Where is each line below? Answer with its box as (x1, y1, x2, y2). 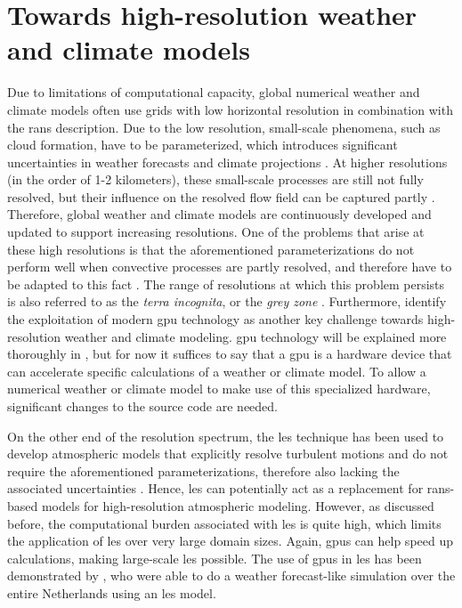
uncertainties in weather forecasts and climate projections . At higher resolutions (7, 152, 448, 171)
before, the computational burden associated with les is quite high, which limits (7, 514, 442, 532)
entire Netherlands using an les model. (7, 583, 216, 602)
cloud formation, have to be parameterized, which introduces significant (7, 135, 398, 154)
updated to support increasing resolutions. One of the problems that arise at (7, 223, 425, 241)
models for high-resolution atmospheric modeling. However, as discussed (41, 496, 434, 515)
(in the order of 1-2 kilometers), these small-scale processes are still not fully (7, 170, 424, 189)
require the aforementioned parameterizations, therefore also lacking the (7, 461, 400, 480)
